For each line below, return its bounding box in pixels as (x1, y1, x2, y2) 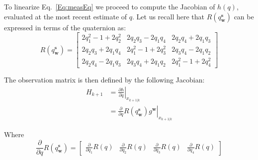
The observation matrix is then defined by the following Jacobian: (4, 74, 205, 84)
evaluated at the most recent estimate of (4, 11, 127, 21)
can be (234, 11, 254, 21)
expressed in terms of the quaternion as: (4, 22, 126, 32)
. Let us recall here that (132, 11, 204, 21)
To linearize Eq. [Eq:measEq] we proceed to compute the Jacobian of (4, 1, 215, 11)
